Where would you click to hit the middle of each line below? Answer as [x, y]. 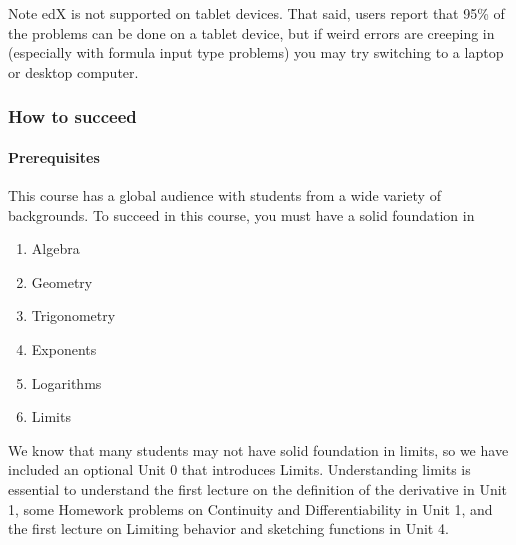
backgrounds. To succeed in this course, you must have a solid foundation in [241, 214]
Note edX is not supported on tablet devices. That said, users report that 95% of [256, 13]
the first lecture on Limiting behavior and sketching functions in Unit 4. [228, 528]
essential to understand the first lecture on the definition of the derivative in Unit [258, 488]
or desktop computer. [73, 71]
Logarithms [66, 382]
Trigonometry [73, 315]
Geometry [62, 281]
